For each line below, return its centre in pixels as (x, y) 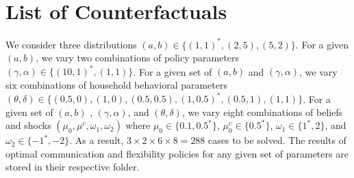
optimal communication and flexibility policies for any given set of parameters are (177, 153)
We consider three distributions (71, 44)
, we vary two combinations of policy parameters (138, 58)
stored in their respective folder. (73, 167)
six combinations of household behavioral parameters (117, 84)
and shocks (28, 125)
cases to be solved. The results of (277, 140)
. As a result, (97, 140)
